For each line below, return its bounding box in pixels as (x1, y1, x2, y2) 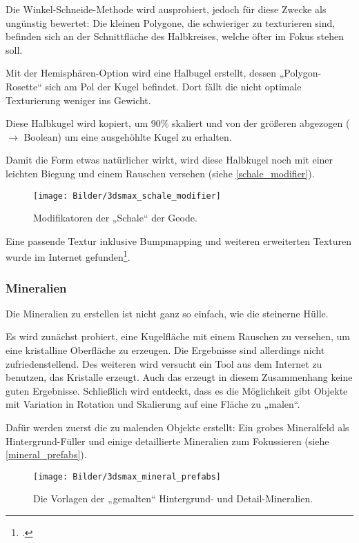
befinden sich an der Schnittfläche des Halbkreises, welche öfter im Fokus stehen (6, 29, 344, 43)
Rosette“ (6, 79, 42, 93)
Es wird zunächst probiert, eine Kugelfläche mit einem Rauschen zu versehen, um (6, 329, 350, 344)
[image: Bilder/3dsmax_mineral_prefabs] (33, 471, 222, 482)
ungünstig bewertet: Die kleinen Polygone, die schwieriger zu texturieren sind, (6, 15, 336, 30)
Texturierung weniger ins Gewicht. (6, 92, 151, 107)
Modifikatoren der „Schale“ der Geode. (33, 210, 197, 225)
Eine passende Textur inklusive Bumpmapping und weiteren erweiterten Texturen (6, 233, 351, 248)
